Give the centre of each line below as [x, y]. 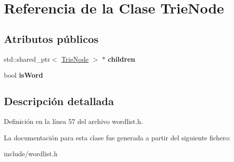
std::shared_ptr [27, 59]
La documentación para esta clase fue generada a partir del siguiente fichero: [117, 137]
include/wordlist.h [31, 154]
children [121, 59]
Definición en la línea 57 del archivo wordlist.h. [73, 121]
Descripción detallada [59, 101]
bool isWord [23, 75]
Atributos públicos [51, 38]
